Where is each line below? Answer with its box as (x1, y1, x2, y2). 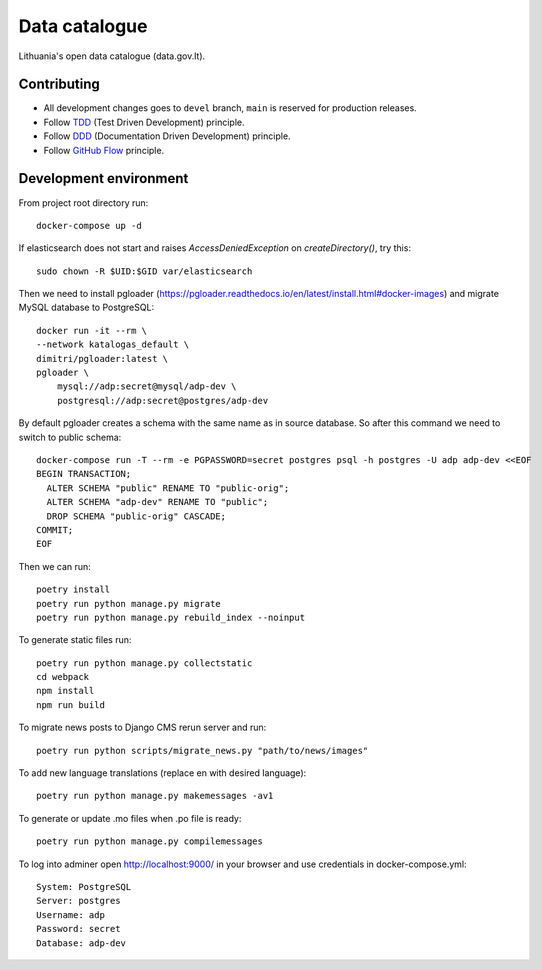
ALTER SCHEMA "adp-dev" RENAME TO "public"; (46, 496, 269, 508)
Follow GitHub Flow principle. (43, 144, 165, 156)
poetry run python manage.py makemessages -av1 (36, 790, 274, 802)
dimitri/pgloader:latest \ (36, 353, 169, 364)
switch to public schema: (18, 431, 122, 443)
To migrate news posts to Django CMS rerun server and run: (18, 721, 267, 734)
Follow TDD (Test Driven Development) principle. (43, 116, 245, 128)
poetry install (36, 584, 111, 595)
